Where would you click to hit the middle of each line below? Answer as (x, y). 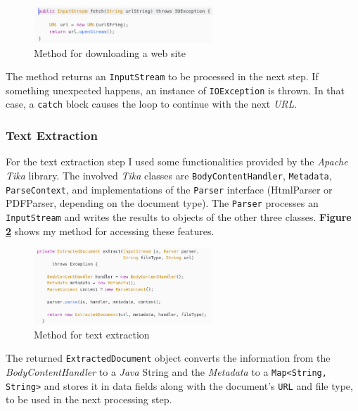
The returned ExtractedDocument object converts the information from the (168, 358)
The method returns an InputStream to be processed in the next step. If (162, 76)
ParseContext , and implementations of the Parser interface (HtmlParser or (169, 189)
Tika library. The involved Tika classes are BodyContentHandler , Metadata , (169, 175)
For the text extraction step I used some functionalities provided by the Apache (177, 162)
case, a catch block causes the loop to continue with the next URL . (152, 104)
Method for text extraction (92, 334)
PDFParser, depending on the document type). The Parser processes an (162, 203)
